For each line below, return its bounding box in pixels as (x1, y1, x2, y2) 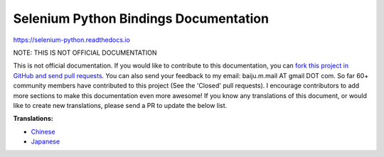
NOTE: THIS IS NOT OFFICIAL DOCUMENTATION (13, 48, 157, 57)
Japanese (31, 137, 60, 146)
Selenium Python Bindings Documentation (13, 11, 270, 26)
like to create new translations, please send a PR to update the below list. (13, 101, 228, 109)
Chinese (31, 127, 55, 136)
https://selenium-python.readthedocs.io (13, 36, 131, 44)
